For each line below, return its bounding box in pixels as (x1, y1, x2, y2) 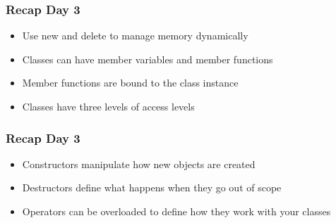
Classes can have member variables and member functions (22, 51, 273, 66)
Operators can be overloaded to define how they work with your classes (22, 204, 331, 218)
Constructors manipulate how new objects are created (22, 156, 256, 171)
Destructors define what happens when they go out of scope (22, 180, 282, 195)
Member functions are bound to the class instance (22, 75, 239, 90)
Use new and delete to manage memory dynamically (22, 28, 248, 43)
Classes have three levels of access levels (22, 99, 195, 113)
